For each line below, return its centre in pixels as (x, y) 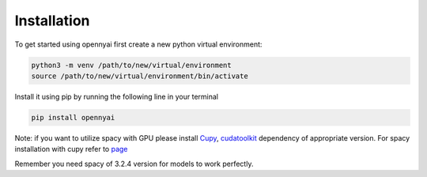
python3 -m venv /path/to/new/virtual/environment (132, 65)
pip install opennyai (73, 117)
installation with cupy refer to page (71, 149)
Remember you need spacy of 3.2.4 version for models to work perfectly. (134, 164)
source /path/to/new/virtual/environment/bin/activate (140, 76)
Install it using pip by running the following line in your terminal (117, 96)
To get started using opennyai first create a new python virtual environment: (138, 44)
